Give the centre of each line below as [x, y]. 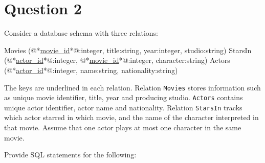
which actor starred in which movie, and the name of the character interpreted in [131, 117]
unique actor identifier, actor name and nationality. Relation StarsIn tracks [123, 107]
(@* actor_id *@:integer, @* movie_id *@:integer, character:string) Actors [117, 60]
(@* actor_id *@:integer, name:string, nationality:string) [91, 70]
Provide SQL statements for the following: [70, 155]
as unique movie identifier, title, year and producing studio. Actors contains [124, 97]
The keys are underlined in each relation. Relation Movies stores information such [132, 87]
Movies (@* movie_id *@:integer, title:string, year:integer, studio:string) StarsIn [128, 50]
